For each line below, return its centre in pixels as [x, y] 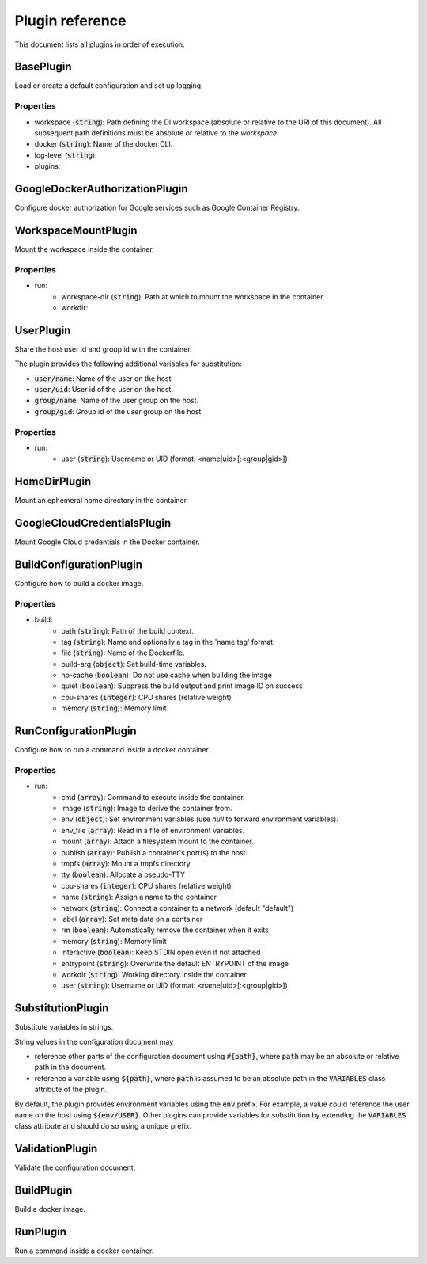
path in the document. [70, 1067]
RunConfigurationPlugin [76, 731]
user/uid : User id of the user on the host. [104, 389]
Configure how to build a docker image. [79, 583]
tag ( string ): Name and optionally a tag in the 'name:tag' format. [168, 642]
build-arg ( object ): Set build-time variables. [134, 664]
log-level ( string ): [66, 155]
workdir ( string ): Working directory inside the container [154, 974]
